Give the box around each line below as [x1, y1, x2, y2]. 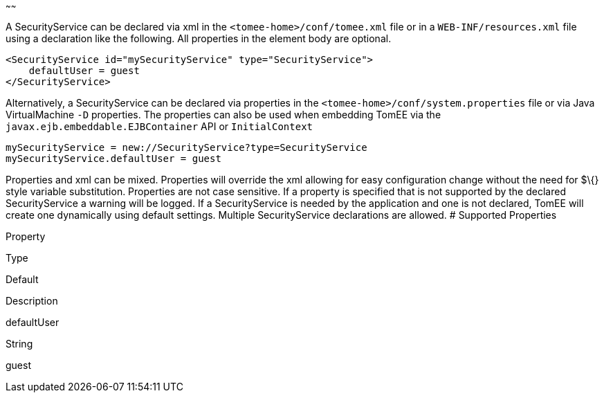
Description [6, 295, 58, 307]
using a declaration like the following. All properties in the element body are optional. [6, 33, 392, 44]
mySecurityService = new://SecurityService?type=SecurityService [6, 142, 367, 153]
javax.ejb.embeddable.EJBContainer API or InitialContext [6, 120, 313, 132]
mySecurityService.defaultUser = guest [6, 153, 221, 164]
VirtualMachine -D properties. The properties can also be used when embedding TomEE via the [6, 109, 441, 120]
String [6, 338, 33, 350]
